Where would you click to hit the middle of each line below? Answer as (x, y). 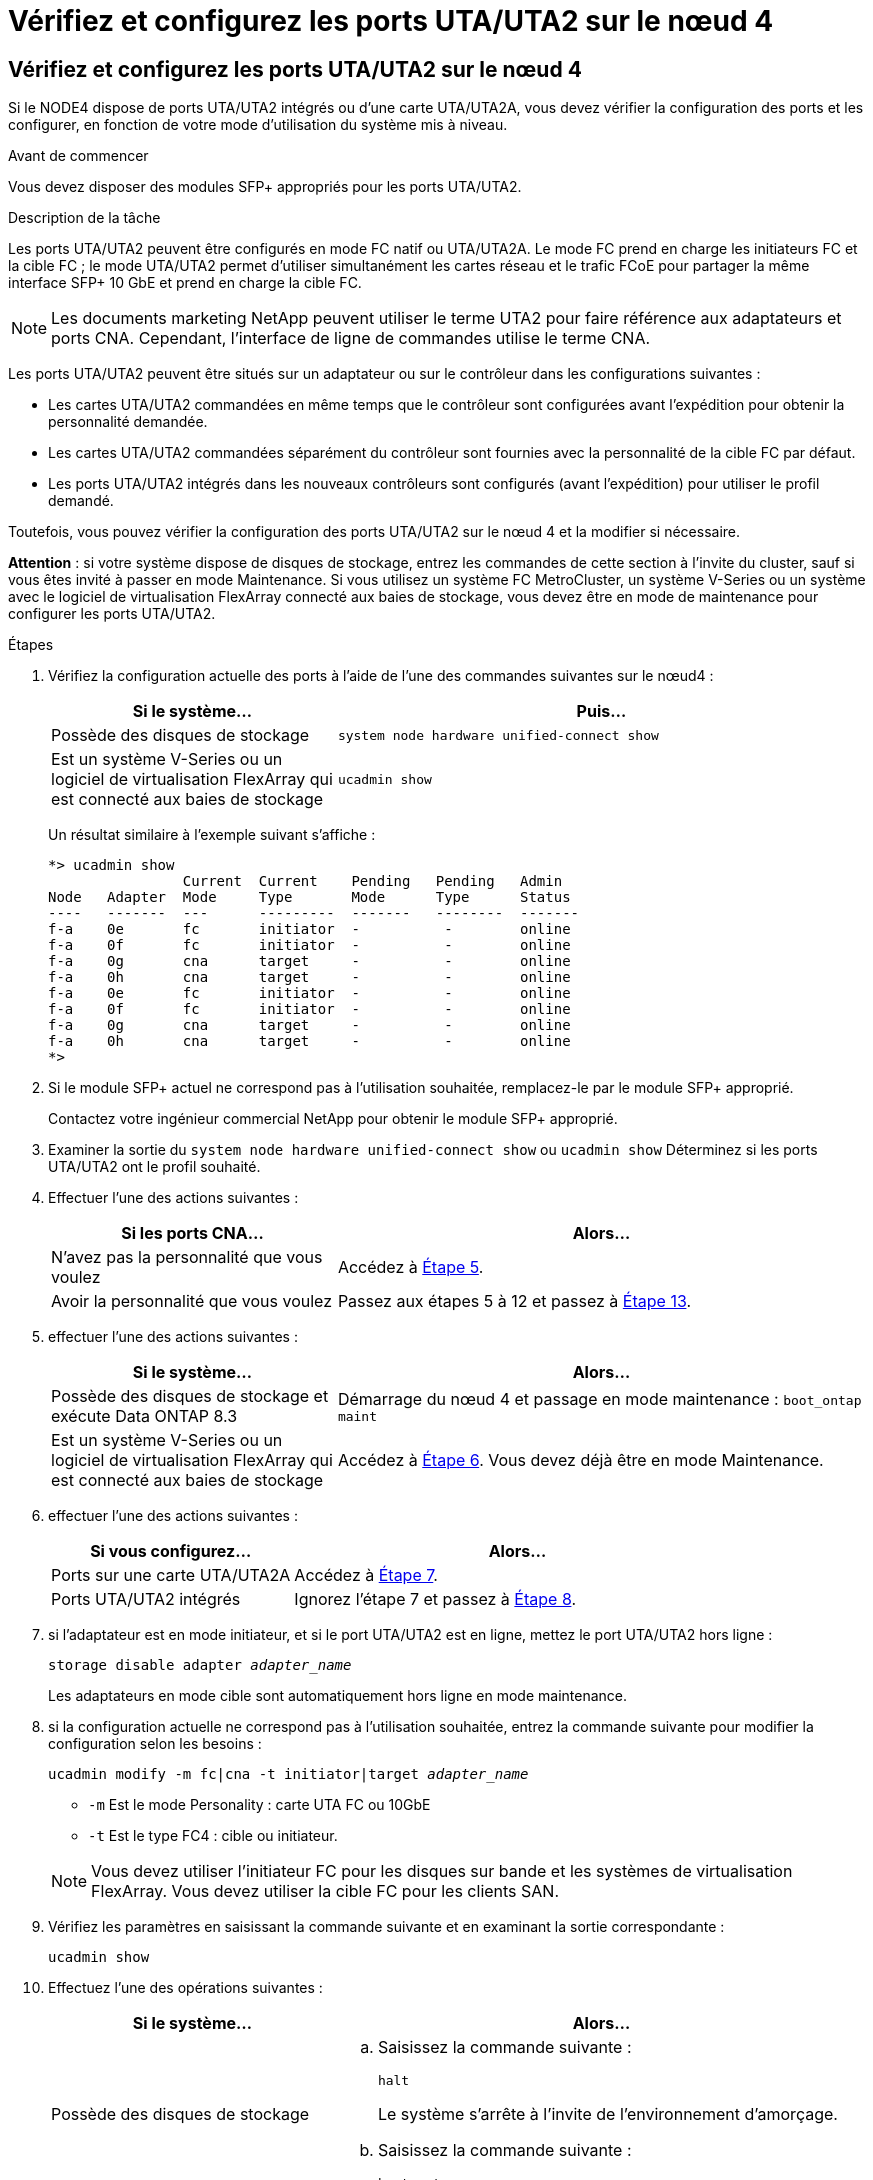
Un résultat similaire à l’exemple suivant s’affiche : (212, 835)
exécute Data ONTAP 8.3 (144, 1416)
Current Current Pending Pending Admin (372, 881)
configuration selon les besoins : (155, 1744)
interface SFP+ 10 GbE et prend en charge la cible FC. (185, 283)
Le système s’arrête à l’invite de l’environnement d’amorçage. (607, 2114)
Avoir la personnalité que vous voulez (192, 1301)
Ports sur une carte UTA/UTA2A (171, 1575)
